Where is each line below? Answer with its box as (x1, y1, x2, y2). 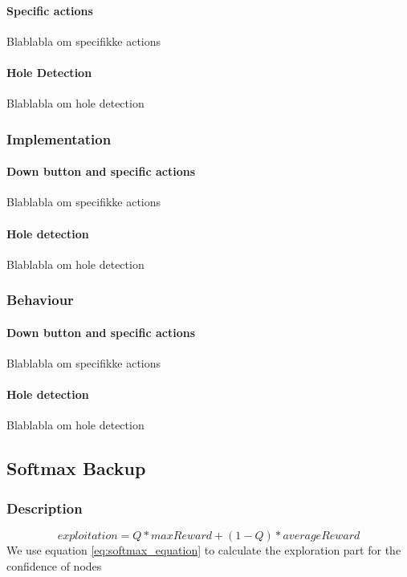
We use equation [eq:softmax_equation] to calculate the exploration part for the (6, 542, 401, 559)
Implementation (6, 128, 112, 148)
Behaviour (6, 290, 74, 310)
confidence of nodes (6, 557, 102, 574)
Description (6, 498, 83, 518)
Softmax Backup (6, 456, 146, 481)
